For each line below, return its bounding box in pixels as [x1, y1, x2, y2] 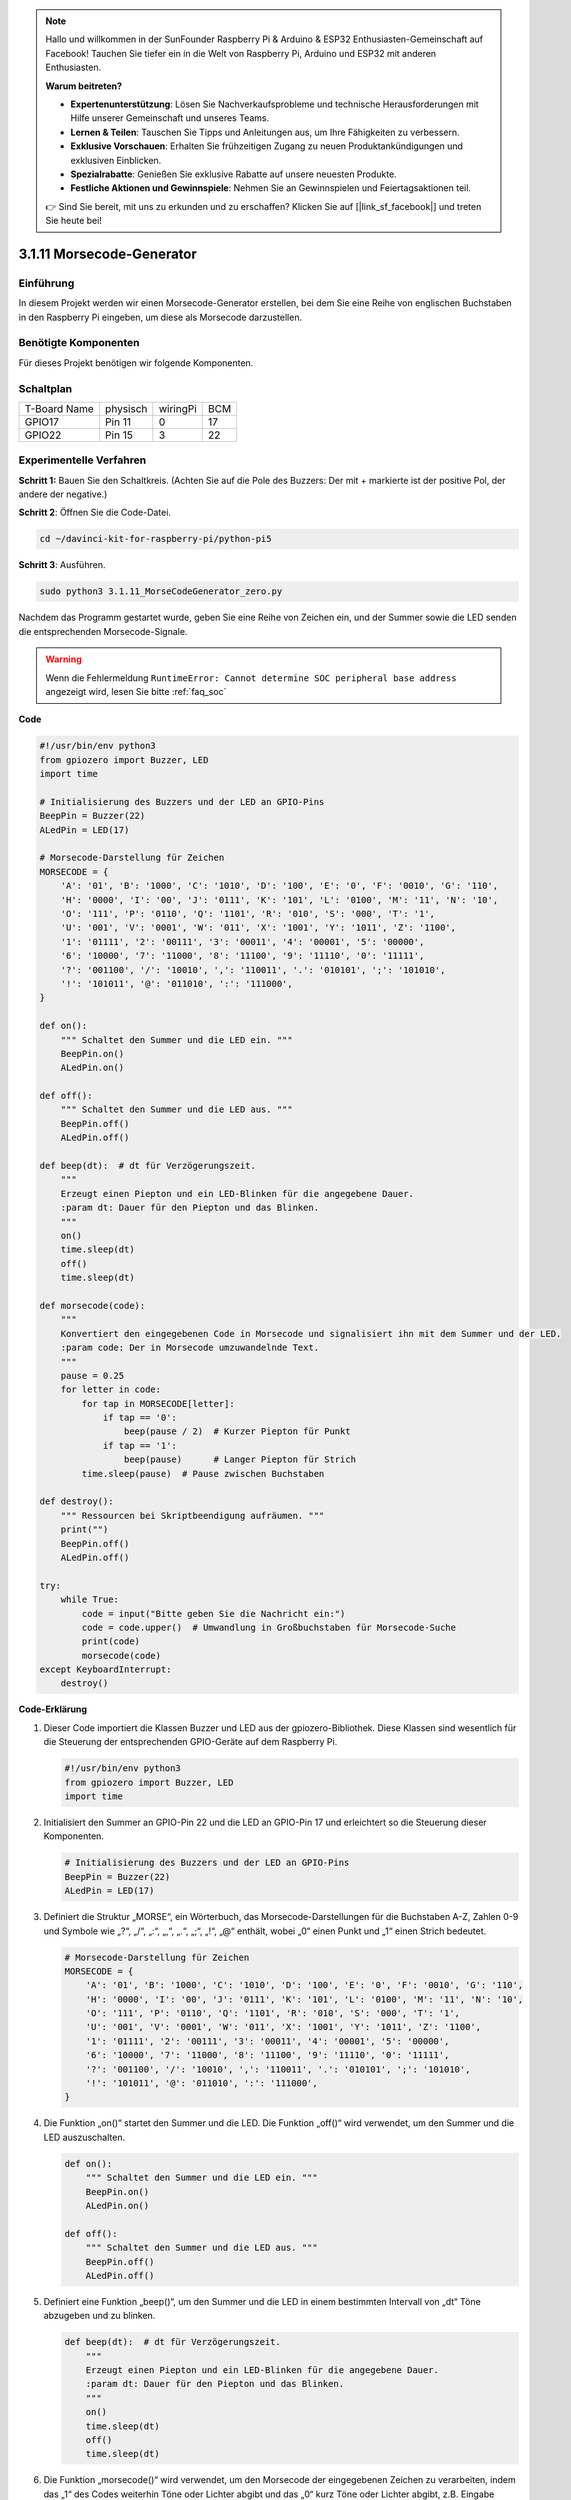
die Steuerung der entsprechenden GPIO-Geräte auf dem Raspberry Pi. [43, 1736, 338, 1748]
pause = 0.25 [60, 1370, 125, 1381]
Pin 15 [105, 428, 134, 442]
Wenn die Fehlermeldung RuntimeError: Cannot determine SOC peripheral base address [45, 671, 457, 684]
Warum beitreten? [45, 80, 123, 92]
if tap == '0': [102, 1412, 177, 1424]
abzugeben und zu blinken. [43, 2310, 156, 2322]
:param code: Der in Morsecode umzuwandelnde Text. [60, 1342, 320, 1354]
